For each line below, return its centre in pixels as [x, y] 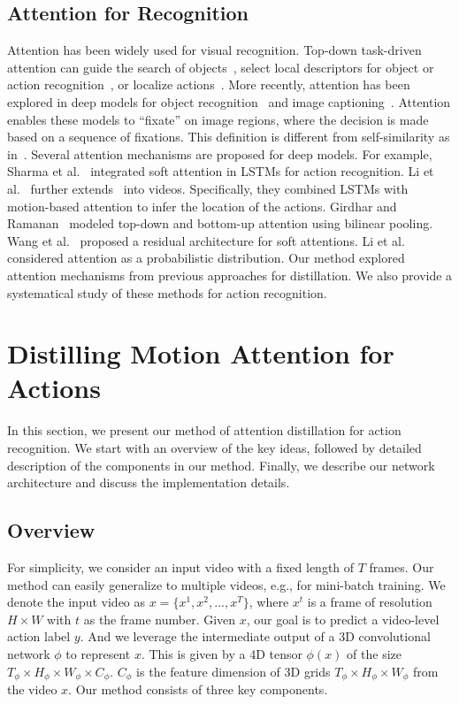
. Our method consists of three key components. [198, 689]
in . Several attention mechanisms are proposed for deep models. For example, [220, 153]
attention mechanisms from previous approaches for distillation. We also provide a [230, 275]
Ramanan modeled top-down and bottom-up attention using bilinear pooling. [220, 223]
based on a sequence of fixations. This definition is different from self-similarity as [229, 137]
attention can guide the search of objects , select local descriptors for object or [221, 67]
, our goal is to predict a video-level [343, 619]
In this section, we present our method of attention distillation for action [204, 430]
